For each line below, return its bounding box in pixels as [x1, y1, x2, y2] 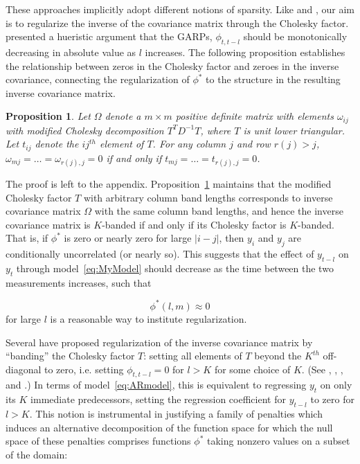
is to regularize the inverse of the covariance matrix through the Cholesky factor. [6, 15, 349, 30]
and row [237, 136, 271, 151]
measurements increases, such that [6, 275, 152, 289]
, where [200, 123, 231, 137]
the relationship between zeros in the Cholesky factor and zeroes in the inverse [6, 58, 339, 73]
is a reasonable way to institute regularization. [50, 311, 247, 325]
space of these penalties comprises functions [6, 434, 191, 448]
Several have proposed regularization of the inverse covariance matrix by [6, 334, 313, 349]
